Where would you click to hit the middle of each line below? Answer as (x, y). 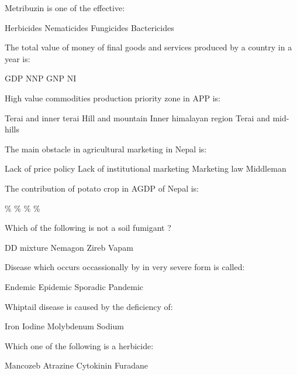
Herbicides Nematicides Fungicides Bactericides (89, 27)
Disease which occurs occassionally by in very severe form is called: (125, 267)
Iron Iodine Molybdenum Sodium (64, 326)
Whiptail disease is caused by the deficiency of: (89, 306)
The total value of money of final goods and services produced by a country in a (148, 47)
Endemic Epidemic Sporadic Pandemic (74, 286)
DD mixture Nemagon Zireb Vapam (69, 247)
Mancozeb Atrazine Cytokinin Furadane (76, 365)
